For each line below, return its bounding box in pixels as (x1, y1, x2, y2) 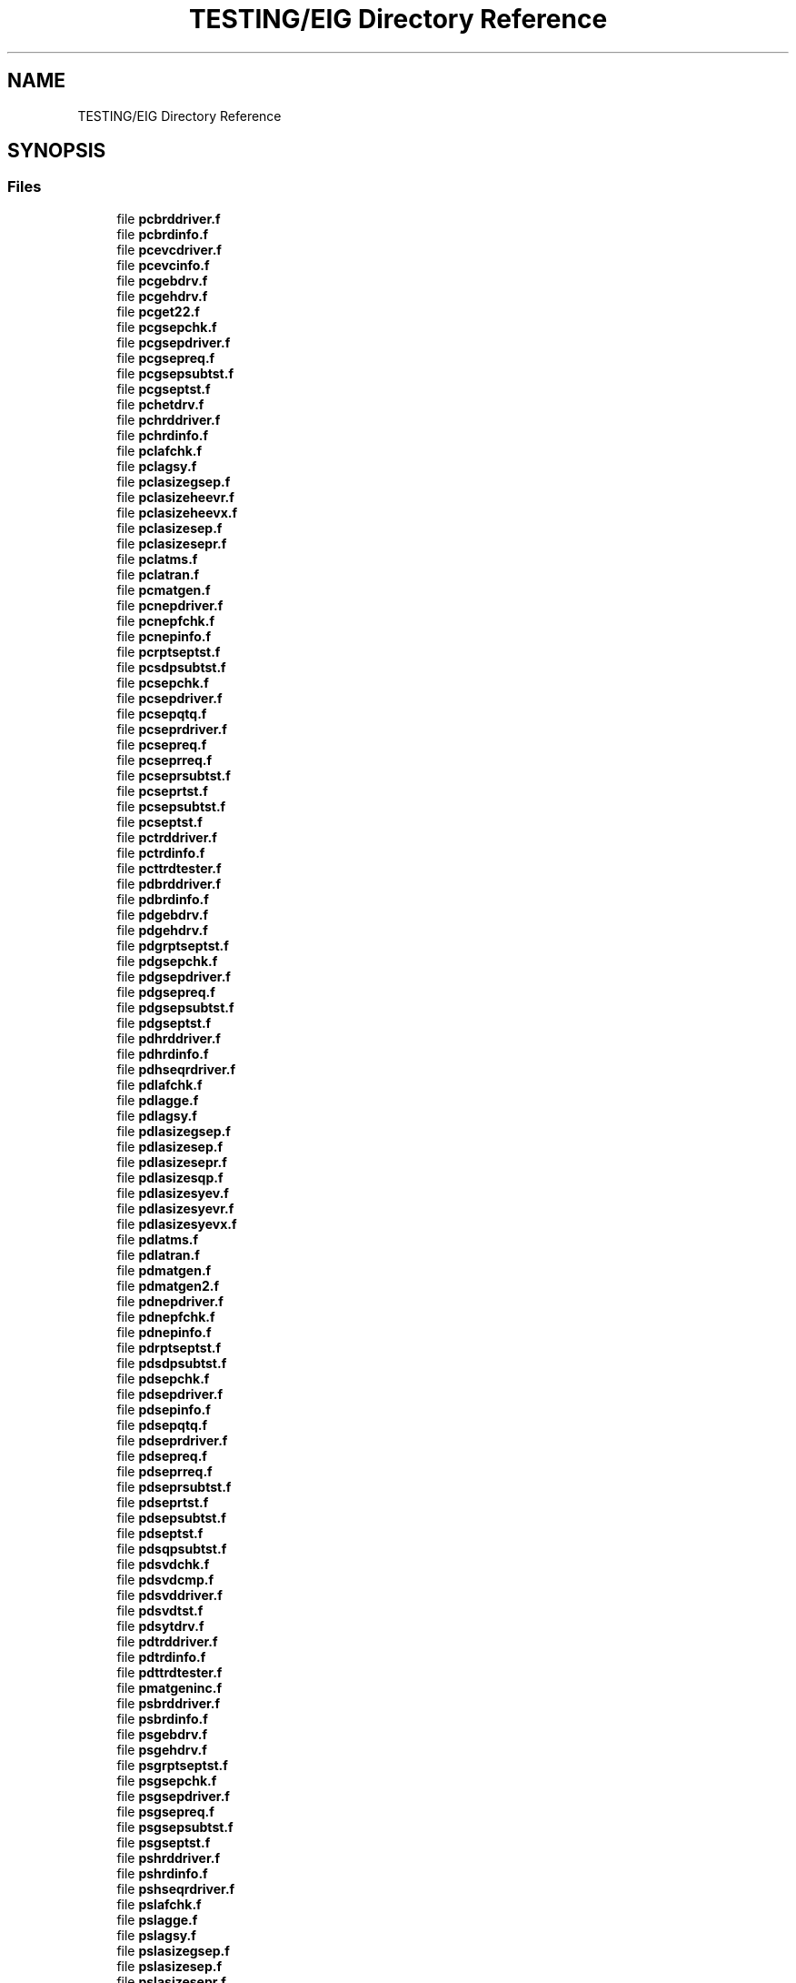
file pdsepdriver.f (116, 1385, 224, 1402)
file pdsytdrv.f (116, 1617, 204, 1634)
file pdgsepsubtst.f (116, 999, 234, 1015)
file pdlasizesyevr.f (116, 1200, 234, 1216)
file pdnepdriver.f (116, 1293, 224, 1309)
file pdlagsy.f (116, 1107, 197, 1123)
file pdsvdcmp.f (116, 1571, 214, 1587)
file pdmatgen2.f (116, 1277, 219, 1293)
